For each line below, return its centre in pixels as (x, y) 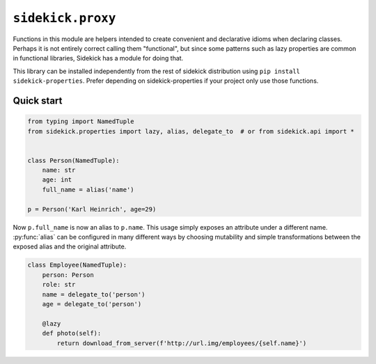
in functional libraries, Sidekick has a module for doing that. (98, 58)
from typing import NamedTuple (81, 121)
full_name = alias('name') (88, 189)
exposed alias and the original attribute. (70, 246)
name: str (59, 170)
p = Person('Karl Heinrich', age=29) (92, 209)
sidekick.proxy (64, 18)
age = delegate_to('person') (92, 304)
